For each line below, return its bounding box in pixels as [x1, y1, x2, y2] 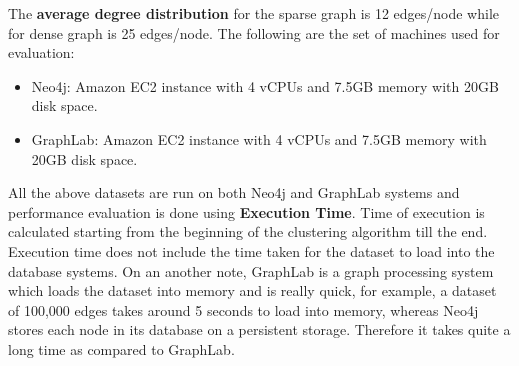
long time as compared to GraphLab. [8, 338, 235, 359]
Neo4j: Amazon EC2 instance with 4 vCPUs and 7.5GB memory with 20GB [31, 75, 499, 96]
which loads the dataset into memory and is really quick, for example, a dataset [8, 280, 497, 301]
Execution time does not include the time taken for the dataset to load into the [8, 240, 495, 261]
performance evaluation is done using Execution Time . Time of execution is [8, 201, 485, 222]
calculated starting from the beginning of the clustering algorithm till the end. [8, 221, 488, 242]
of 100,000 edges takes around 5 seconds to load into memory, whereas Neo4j [8, 299, 479, 320]
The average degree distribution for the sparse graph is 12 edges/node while [8, 3, 500, 23]
